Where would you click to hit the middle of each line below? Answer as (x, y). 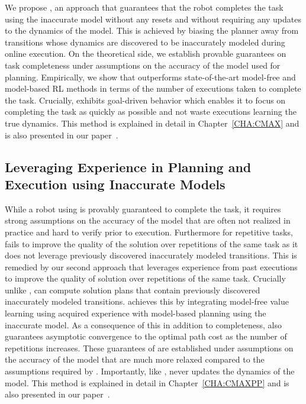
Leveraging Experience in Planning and (128, 167)
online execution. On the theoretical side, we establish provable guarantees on (146, 54)
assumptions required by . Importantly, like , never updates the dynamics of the (150, 371)
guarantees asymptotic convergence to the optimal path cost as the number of (146, 336)
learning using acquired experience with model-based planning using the (136, 313)
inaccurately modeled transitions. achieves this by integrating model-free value (147, 301)
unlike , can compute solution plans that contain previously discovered (133, 290)
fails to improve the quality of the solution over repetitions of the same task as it (152, 243)
